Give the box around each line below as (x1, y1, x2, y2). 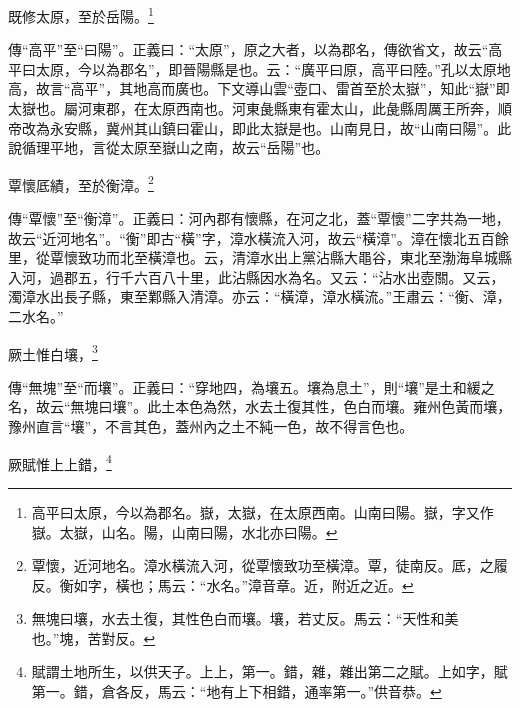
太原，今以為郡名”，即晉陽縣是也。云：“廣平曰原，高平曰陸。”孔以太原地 (35, 58, 511, 79)
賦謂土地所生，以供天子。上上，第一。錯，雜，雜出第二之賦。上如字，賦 (31, 661, 508, 682)
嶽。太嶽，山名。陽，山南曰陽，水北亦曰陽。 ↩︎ (31, 521, 338, 542)
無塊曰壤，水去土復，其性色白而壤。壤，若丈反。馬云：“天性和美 (31, 608, 459, 629)
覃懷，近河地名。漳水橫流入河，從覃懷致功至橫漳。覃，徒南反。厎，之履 (31, 555, 508, 576)
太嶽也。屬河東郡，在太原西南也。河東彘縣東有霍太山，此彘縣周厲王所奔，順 (8, 98, 512, 119)
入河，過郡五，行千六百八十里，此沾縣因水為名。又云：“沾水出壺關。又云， (8, 266, 505, 287)
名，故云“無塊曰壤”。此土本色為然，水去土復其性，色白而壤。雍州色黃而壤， (8, 396, 512, 417)
